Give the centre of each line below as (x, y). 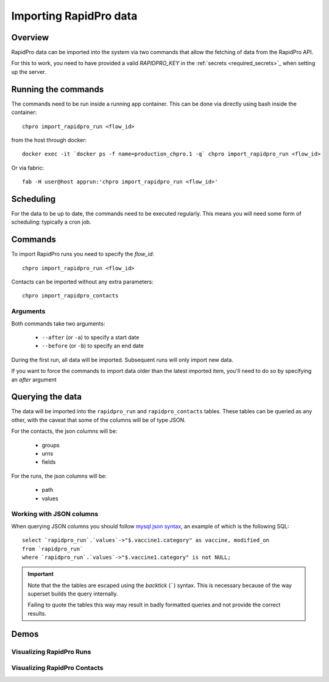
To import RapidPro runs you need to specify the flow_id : (83, 254)
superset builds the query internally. (73, 594)
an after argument (34, 379)
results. (37, 613)
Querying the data (47, 397)
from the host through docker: (49, 140)
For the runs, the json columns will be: (59, 476)
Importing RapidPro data (74, 16)
